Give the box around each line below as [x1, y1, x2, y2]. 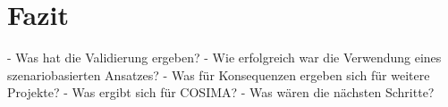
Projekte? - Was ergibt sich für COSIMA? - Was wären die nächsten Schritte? [7, 83, 435, 102]
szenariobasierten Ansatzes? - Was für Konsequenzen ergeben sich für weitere [7, 65, 430, 84]
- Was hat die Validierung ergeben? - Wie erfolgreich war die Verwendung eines [7, 48, 442, 67]
